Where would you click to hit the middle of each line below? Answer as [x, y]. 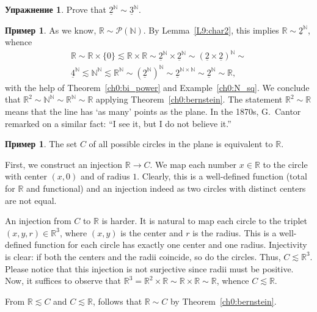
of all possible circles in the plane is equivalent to [181, 144]
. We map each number [193, 164]
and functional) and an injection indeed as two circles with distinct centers [166, 188]
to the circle [285, 164]
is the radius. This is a [235, 232]
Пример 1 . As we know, [51, 30]
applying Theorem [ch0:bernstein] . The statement [189, 99]
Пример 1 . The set [41, 144]
